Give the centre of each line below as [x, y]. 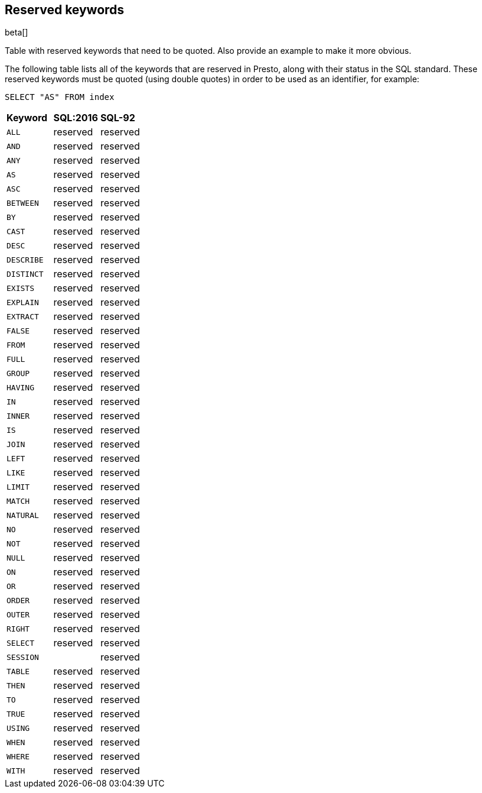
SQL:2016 [76, 118]
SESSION [23, 657]
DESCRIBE [25, 260]
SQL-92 [118, 118]
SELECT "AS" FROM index [60, 97]
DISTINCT [25, 274]
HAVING [20, 387]
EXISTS [20, 288]
